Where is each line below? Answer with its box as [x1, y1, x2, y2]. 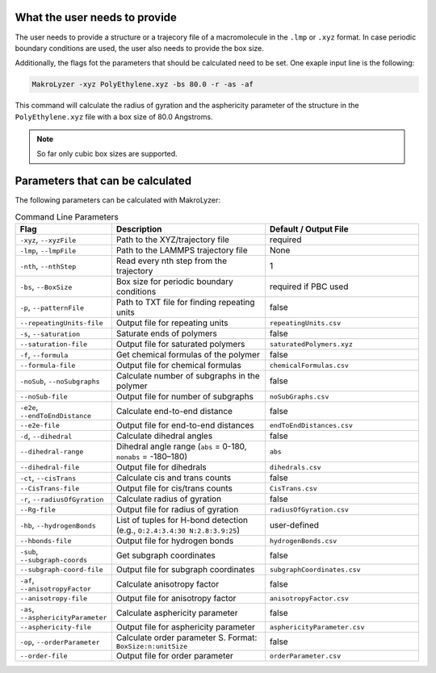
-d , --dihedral [19, 430, 73, 441]
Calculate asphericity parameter [115, 607, 238, 618]
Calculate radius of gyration [115, 493, 222, 504]
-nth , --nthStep [19, 261, 77, 272]
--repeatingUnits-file [19, 319, 104, 327]
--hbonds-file [19, 537, 72, 545]
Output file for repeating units [115, 317, 228, 328]
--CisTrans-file [19, 484, 80, 492]
